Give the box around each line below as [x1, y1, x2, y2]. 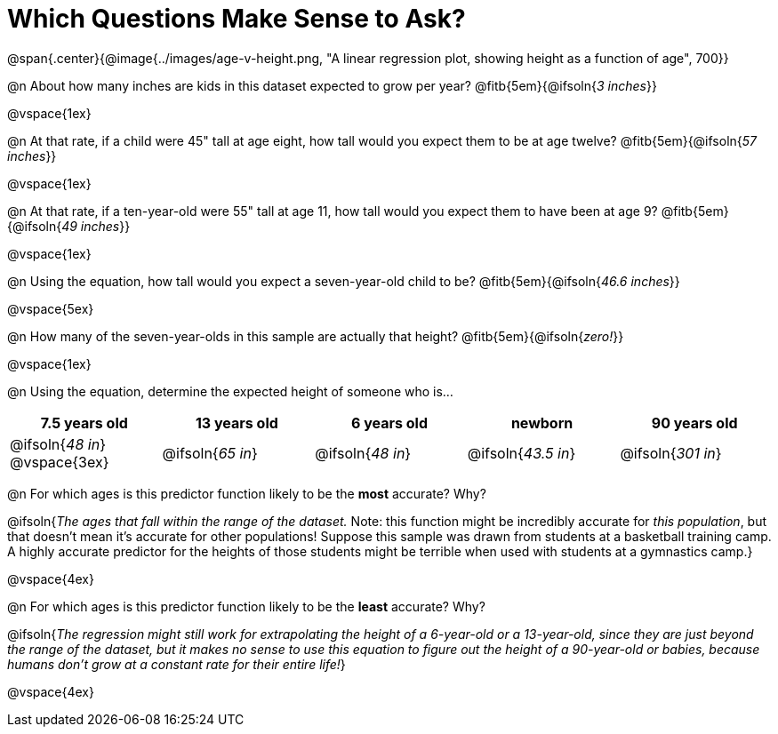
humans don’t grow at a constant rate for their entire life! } [7, 656, 346, 672]
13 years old [195, 413, 278, 432]
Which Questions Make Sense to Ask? [7, 4, 466, 34]
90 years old [651, 413, 738, 432]
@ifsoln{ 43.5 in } [467, 443, 576, 462]
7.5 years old [40, 413, 128, 432]
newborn [510, 413, 573, 432]
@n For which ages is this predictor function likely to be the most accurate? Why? [7, 485, 486, 501]
